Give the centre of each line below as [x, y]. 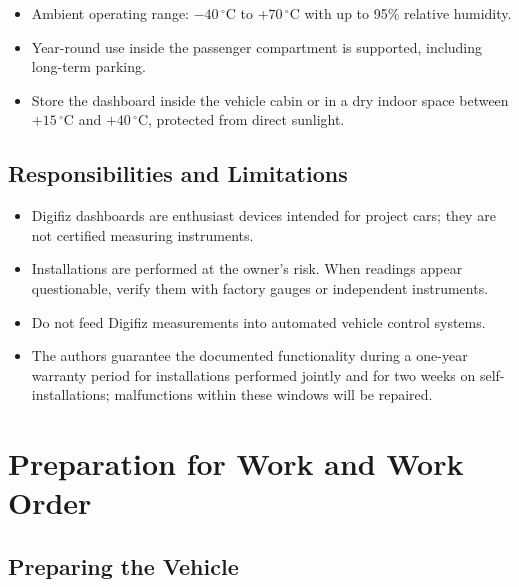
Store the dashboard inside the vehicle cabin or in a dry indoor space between [270, 99]
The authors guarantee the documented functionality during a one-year [249, 355]
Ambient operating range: [110, 13]
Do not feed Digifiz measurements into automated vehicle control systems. [258, 321]
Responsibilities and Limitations [178, 173]
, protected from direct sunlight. [246, 119]
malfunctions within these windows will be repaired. [273, 394]
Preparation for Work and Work [236, 463]
